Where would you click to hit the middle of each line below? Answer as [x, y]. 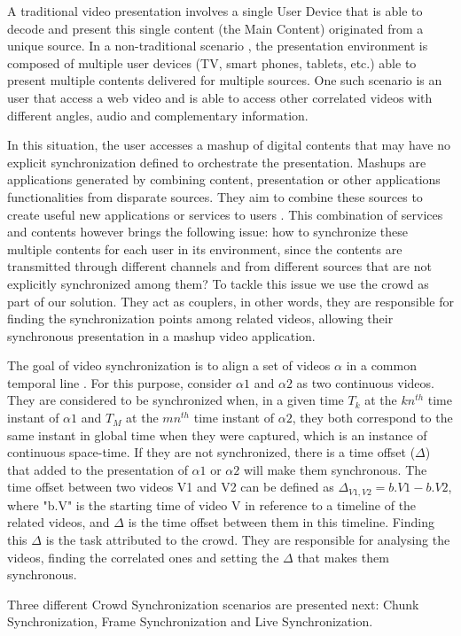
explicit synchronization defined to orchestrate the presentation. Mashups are [217, 162]
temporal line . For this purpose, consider [120, 382]
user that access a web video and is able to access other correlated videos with [220, 97]
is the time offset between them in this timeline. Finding [281, 522]
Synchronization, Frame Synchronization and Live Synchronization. [190, 621]
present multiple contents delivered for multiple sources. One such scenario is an [225, 80]
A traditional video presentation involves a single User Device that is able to [215, 11]
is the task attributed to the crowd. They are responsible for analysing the [248, 540]
